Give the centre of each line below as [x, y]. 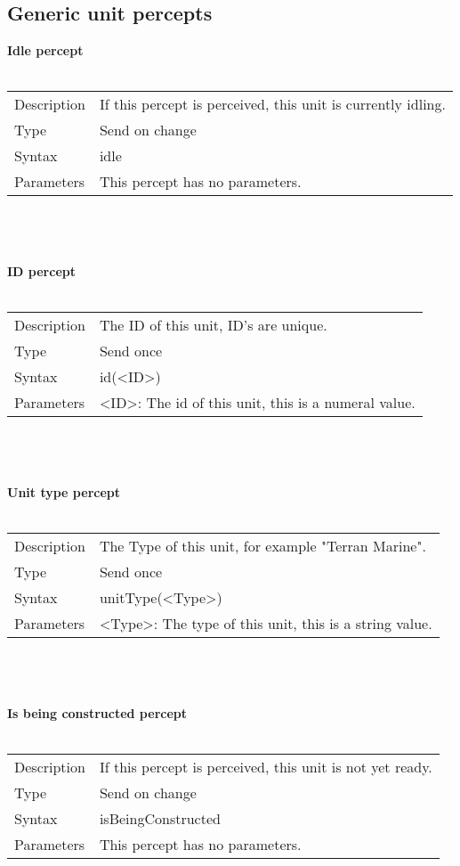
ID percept [41, 271]
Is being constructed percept [97, 713]
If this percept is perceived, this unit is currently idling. [272, 104]
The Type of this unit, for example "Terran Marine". [262, 546]
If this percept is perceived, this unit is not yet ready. [266, 767]
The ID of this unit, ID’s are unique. [213, 325]
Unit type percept [64, 492]
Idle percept [45, 50]
